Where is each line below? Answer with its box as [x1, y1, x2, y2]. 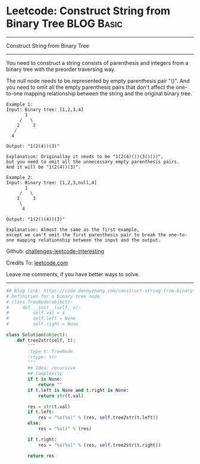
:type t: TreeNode [27, 348, 73, 354]
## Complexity [27, 371, 62, 377]
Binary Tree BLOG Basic [6, 17, 123, 30]
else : [27, 420, 42, 426]
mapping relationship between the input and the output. [17, 237, 161, 243]
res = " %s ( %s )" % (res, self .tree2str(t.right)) [37, 442, 161, 448]
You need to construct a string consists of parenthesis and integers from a [6, 59, 189, 66]
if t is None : [27, 376, 62, 382]
